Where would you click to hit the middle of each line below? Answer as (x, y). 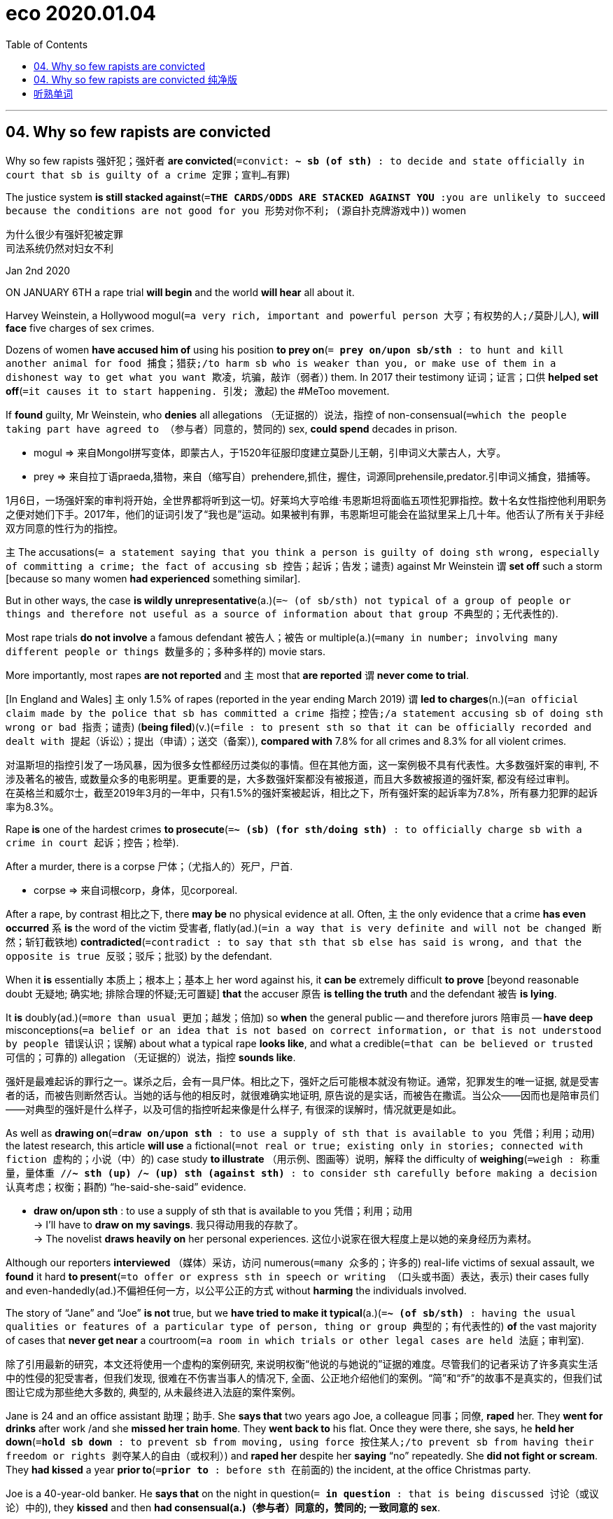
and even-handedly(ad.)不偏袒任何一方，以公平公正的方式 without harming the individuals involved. (236, 1290)
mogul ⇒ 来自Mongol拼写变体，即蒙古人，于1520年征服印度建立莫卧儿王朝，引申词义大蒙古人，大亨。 (270, 452)
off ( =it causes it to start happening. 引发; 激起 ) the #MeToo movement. (198, 391)
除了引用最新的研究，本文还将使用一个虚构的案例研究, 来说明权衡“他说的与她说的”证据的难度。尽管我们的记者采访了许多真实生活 (302, 1364)
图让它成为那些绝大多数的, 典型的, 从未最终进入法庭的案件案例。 (153, 1392)
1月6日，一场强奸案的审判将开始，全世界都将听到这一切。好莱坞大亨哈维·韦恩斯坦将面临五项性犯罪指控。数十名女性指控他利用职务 (306, 500)
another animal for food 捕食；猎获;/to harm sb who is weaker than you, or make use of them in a (281, 363)
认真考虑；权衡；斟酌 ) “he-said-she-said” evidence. (126, 1186)
